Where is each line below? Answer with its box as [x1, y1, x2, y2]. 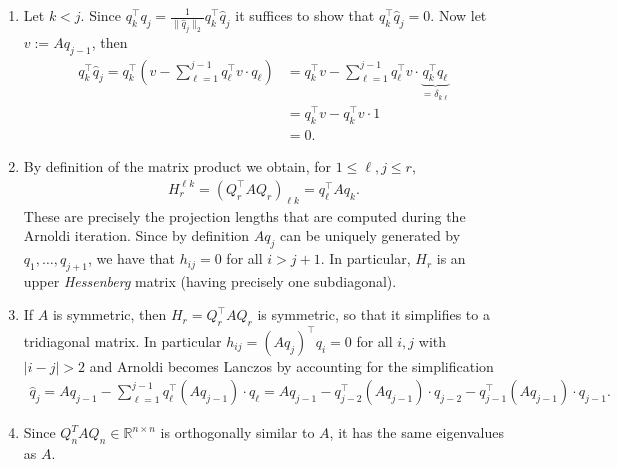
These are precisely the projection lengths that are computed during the [23, 205, 466, 226]
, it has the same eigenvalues [329, 422, 505, 443]
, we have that [87, 248, 176, 269]
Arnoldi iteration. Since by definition [23, 225, 250, 246]
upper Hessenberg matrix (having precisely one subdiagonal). [23, 270, 397, 291]
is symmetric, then [52, 304, 167, 325]
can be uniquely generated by [280, 225, 461, 246]
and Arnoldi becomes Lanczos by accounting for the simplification [89, 355, 494, 376]
